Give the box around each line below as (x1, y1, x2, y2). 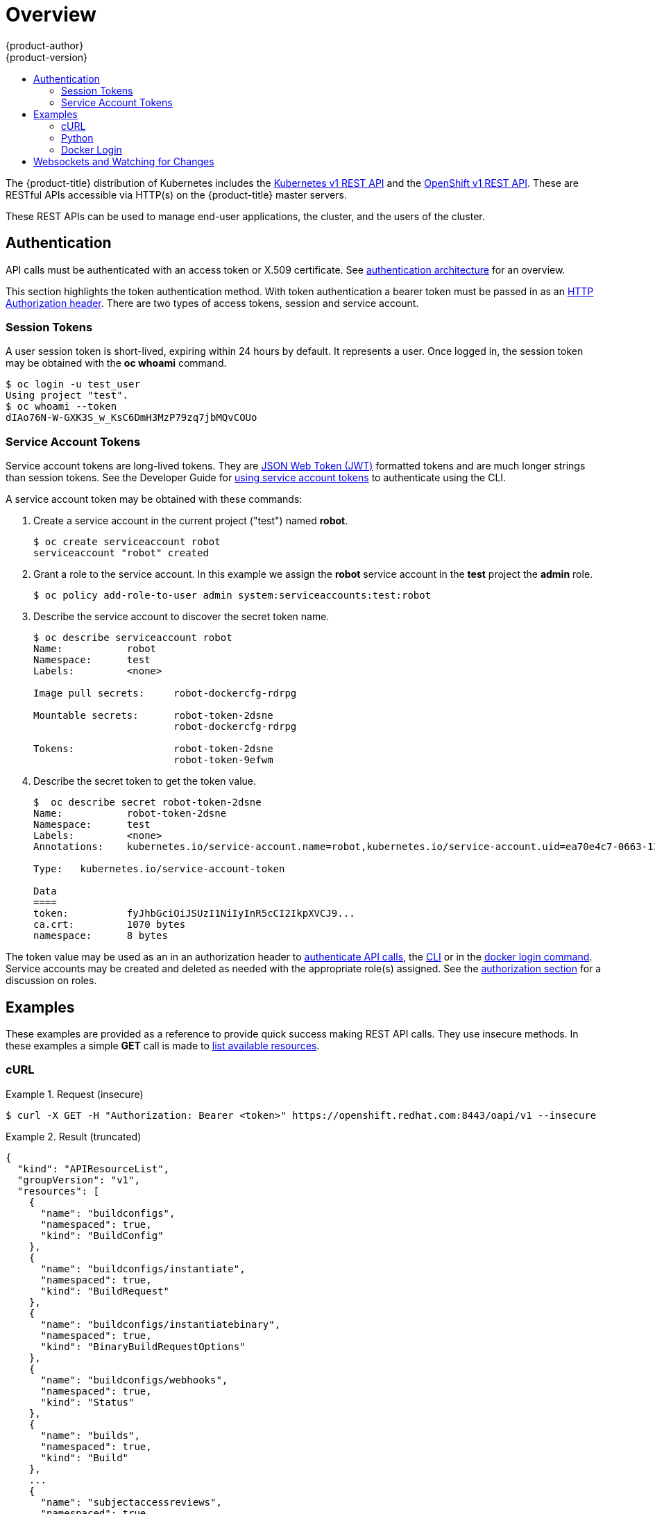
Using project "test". (6, 390, 129, 401)
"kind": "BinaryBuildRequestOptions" (40, 1340, 246, 1352)
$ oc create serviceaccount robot (33, 536, 221, 548)
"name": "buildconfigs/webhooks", (40, 1374, 228, 1386)
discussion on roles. (6, 974, 97, 987)
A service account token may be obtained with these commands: (6, 493, 303, 506)
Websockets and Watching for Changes (33, 155, 214, 167)
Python (61, 131, 94, 144)
